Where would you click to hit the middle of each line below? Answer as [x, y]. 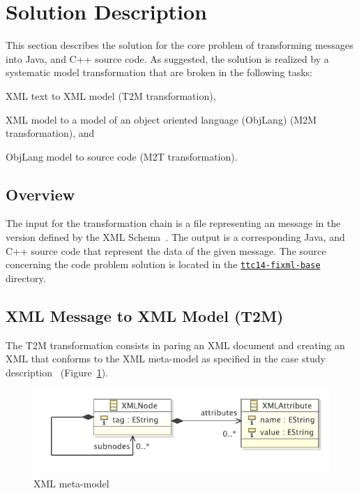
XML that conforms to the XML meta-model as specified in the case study [166, 359]
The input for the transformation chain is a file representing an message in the [173, 223]
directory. [26, 278]
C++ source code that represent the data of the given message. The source [166, 250]
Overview [40, 194]
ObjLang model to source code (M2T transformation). [122, 156]
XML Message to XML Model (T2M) [145, 315]
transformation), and [50, 133]
